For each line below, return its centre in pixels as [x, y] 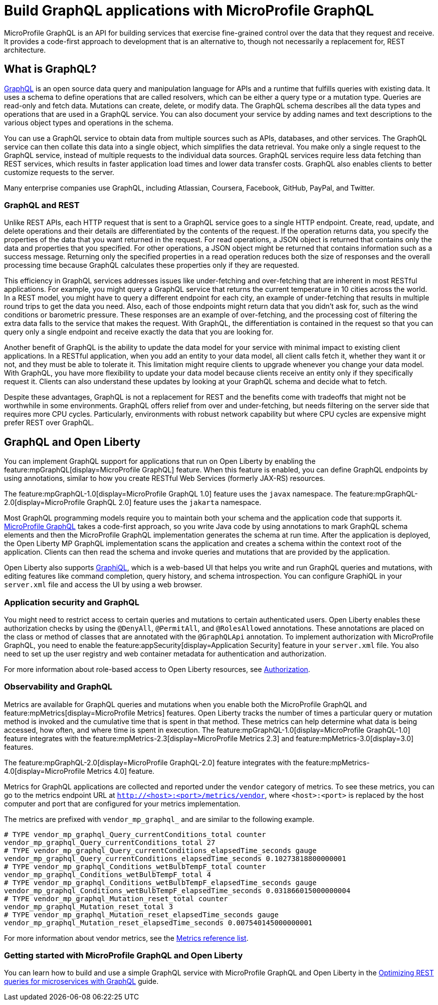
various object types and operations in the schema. [89, 122]
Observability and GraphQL [58, 687]
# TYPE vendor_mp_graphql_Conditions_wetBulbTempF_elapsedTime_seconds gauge [160, 882]
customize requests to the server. [59, 172]
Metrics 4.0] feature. [121, 771]
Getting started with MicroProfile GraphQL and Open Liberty [124, 956]
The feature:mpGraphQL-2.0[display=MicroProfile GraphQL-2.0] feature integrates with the [154, 762]
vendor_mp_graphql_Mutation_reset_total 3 [89, 906]
